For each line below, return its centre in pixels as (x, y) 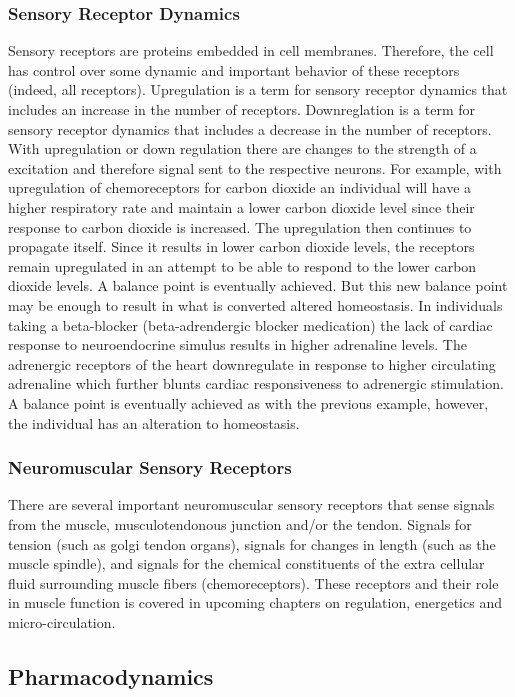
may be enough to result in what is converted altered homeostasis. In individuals (255, 304)
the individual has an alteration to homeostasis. (154, 422)
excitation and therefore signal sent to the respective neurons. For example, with (255, 167)
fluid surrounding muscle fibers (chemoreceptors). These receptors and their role (253, 582)
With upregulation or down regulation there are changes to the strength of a (242, 148)
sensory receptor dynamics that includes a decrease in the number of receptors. (250, 128)
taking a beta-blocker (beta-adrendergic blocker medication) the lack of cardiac (250, 324)
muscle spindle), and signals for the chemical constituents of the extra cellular (246, 563)
